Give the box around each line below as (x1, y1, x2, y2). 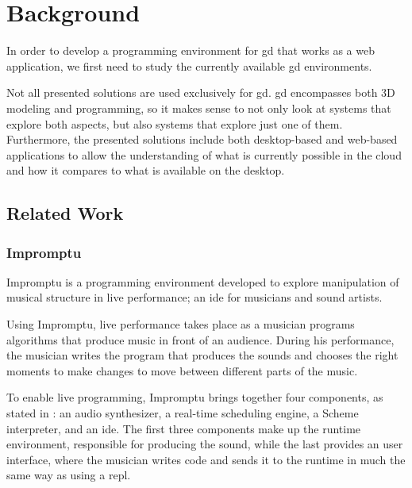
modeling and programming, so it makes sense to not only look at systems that (6, 99, 391, 116)
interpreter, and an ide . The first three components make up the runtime (6, 420, 361, 436)
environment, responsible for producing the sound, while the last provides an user (6, 436, 403, 452)
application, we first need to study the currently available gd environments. (6, 57, 372, 74)
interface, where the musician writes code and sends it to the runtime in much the (6, 451, 406, 467)
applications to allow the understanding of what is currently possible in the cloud (6, 146, 402, 163)
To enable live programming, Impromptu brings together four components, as (6, 389, 383, 405)
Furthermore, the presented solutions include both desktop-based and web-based (6, 131, 398, 148)
